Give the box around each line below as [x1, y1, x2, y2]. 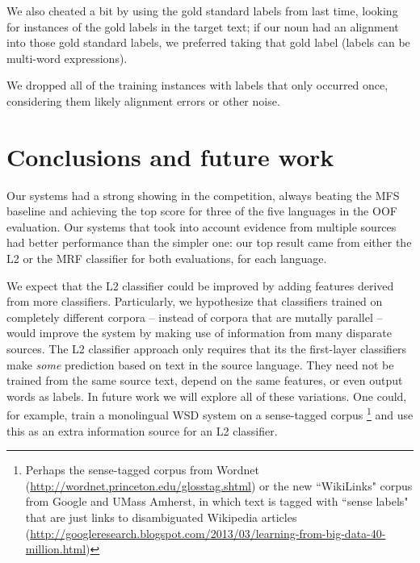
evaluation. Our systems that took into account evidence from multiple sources [6, 218, 397, 235]
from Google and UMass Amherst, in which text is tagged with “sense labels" [25, 493, 409, 510]
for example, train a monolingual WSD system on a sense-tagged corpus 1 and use [6, 404, 414, 423]
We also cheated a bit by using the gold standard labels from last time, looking [6, 2, 398, 19]
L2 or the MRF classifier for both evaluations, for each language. [6, 250, 327, 267]
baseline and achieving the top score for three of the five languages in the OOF [6, 202, 397, 219]
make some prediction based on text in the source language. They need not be [6, 356, 394, 373]
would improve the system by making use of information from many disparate [6, 324, 392, 341]
